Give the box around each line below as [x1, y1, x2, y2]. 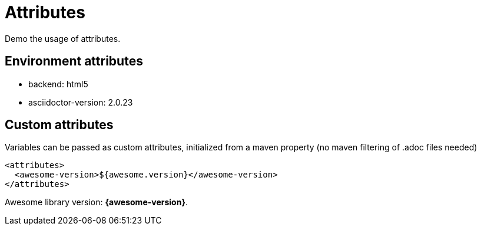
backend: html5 [28, 78, 88, 89]
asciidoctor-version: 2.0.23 [28, 97, 133, 107]
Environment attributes [5, 54, 143, 69]
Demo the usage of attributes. [5, 33, 121, 44]
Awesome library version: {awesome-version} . [5, 197, 188, 208]
